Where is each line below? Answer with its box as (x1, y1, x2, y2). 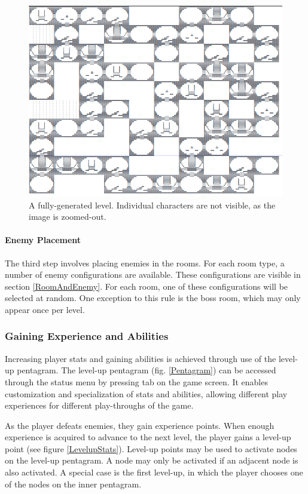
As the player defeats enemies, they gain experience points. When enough (5, 419, 275, 431)
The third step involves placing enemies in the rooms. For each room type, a (5, 256, 285, 269)
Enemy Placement (5, 234, 81, 246)
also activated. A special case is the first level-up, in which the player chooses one (5, 466, 303, 478)
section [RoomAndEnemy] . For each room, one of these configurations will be (5, 280, 288, 292)
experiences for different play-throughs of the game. (5, 399, 194, 412)
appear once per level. (5, 303, 85, 315)
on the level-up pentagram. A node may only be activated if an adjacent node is (5, 454, 298, 467)
